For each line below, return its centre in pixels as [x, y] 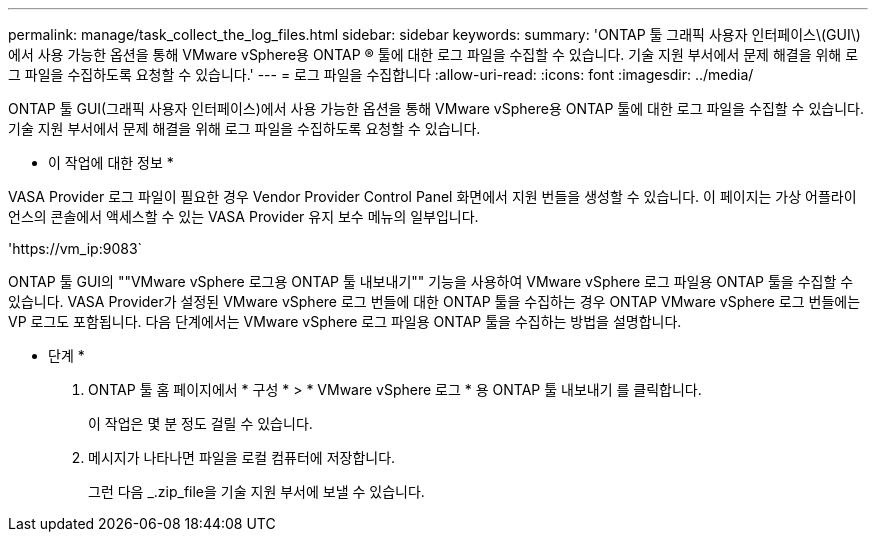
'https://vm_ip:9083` [75, 248]
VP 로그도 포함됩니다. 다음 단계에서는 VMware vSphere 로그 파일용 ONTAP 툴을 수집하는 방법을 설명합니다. [345, 321]
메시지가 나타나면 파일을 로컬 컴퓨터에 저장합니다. [242, 457]
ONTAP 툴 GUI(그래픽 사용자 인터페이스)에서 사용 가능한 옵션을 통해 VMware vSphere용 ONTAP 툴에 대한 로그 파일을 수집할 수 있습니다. [436, 108]
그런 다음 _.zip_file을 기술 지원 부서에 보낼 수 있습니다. [256, 491]
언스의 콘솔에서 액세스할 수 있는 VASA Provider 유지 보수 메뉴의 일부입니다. [243, 216]
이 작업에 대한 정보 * [111, 162]
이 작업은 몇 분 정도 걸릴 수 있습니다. [200, 423]
